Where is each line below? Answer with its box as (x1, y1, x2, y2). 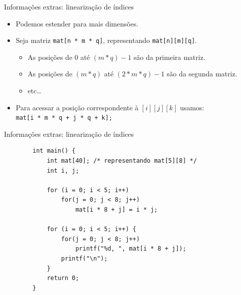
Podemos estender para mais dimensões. (15, 18, 139, 28)
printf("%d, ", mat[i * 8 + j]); (75, 245, 187, 253)
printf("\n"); (61, 255, 108, 262)
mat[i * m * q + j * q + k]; (15, 114, 113, 122)
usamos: (180, 102, 205, 112)
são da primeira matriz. (133, 51, 206, 62)
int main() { (32, 147, 76, 155)
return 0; (46, 275, 79, 282)
